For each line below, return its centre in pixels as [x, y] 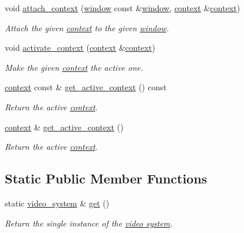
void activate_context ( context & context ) [80, 47]
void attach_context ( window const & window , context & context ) [123, 8]
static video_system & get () [57, 203]
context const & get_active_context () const [86, 87]
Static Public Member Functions [106, 178]
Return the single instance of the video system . [89, 223]
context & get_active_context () [64, 127]
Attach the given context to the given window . [87, 27]
